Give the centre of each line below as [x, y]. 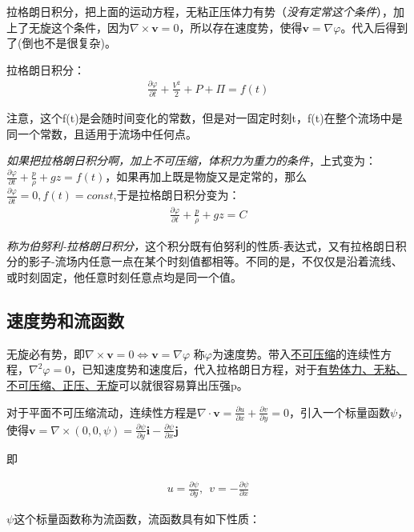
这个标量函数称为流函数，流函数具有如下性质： [137, 519]
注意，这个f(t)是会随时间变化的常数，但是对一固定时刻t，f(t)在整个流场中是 [205, 118]
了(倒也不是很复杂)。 [61, 43]
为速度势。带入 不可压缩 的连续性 [296, 353]
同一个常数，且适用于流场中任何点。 [102, 133]
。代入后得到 [374, 27]
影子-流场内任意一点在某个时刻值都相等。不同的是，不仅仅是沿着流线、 [215, 261]
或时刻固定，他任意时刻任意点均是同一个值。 [124, 276]
